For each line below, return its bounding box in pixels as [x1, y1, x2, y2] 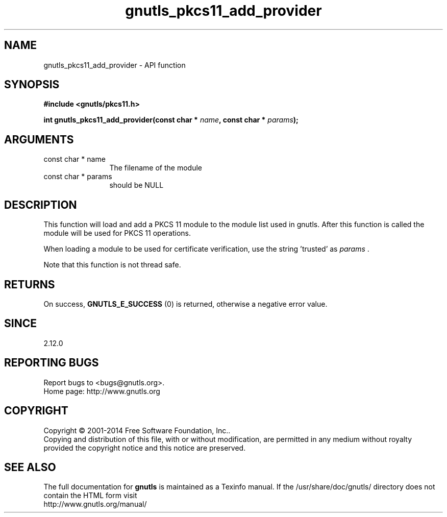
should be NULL [109, 181, 164, 190]
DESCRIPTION [4, 198, 77, 211]
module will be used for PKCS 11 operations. [43, 229, 191, 238]
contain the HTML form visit [43, 491, 137, 500]
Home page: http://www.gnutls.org [43, 386, 160, 396]
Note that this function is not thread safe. [43, 260, 181, 269]
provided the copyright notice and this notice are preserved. [43, 443, 246, 452]
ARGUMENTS [4, 133, 74, 146]
